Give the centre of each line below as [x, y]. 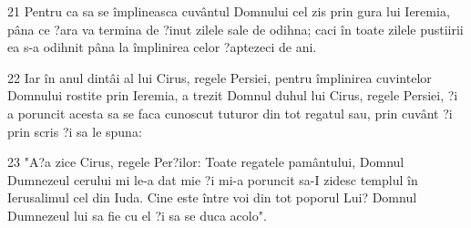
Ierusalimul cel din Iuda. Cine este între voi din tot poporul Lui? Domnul [212, 197]
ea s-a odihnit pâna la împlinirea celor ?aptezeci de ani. [162, 47]
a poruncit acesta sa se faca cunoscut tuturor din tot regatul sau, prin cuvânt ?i [230, 113]
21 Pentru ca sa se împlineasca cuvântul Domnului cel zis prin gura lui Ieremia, [229, 11]
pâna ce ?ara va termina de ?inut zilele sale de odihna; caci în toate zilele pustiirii [235, 29]
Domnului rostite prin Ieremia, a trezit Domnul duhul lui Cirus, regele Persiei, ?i [233, 95]
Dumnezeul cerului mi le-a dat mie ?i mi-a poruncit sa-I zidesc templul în [213, 179]
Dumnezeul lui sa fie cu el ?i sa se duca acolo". [137, 215]
